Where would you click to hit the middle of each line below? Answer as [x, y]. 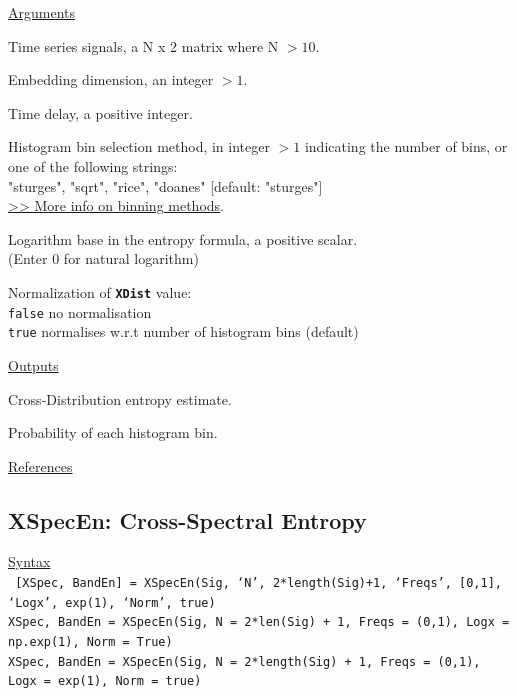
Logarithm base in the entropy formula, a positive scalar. [183, 238]
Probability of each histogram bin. [113, 432]
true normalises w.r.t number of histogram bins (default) [183, 331]
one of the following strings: [93, 165]
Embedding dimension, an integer [111, 79]
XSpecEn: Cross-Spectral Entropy [187, 519]
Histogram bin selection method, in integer [139, 146]
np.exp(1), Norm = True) [90, 642]
